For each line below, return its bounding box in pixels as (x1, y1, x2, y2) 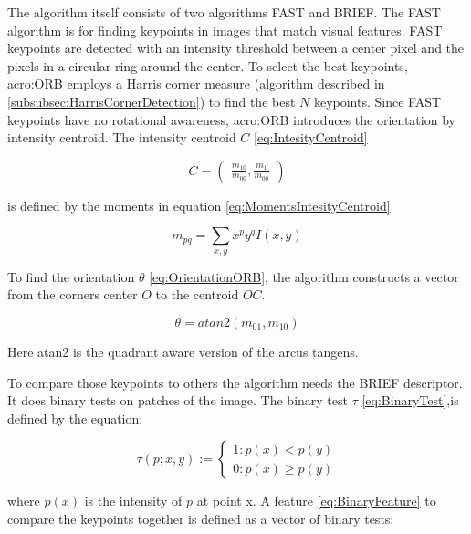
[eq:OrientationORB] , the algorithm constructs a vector (149, 267, 459, 286)
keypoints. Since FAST (313, 91, 442, 110)
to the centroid (155, 285, 239, 304)
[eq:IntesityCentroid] (254, 128, 368, 147)
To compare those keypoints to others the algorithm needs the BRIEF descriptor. (7, 372, 463, 392)
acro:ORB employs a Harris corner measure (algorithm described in (7, 74, 385, 93)
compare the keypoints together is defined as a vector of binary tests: (7, 508, 394, 528)
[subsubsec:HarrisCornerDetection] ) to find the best (7, 91, 296, 110)
